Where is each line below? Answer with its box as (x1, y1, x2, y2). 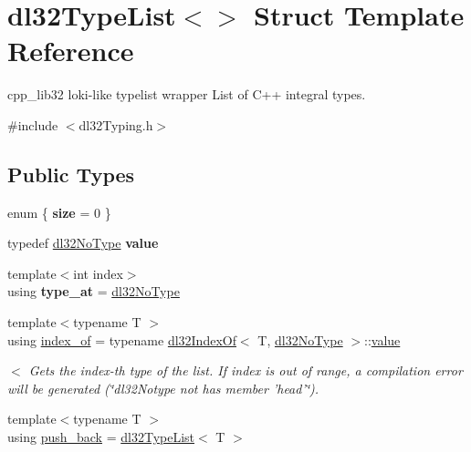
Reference (7, 32, 134, 69)
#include (7, 115, 58, 134)
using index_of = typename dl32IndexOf (7, 330, 236, 349)
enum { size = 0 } (7, 202, 111, 221)
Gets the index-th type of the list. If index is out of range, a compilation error (28, 361, 463, 380)
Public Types (7, 159, 135, 188)
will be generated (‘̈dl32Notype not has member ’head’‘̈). (7, 378, 319, 397)
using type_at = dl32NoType (7, 282, 180, 301)
